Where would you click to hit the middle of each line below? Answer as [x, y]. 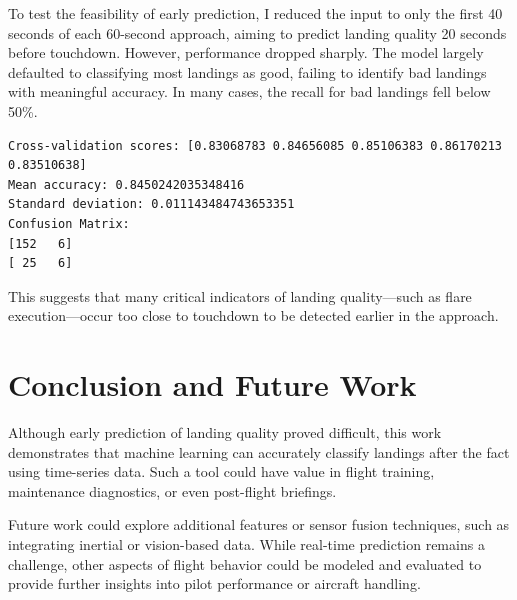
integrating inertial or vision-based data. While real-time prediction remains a [246, 544]
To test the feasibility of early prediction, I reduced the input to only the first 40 [255, 13]
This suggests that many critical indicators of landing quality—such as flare [240, 295]
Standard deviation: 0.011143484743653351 [151, 204]
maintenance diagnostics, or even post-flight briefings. [172, 490]
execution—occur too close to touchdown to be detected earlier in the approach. [253, 315]
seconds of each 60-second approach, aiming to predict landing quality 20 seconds [257, 32]
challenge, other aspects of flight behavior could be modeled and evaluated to [245, 563]
